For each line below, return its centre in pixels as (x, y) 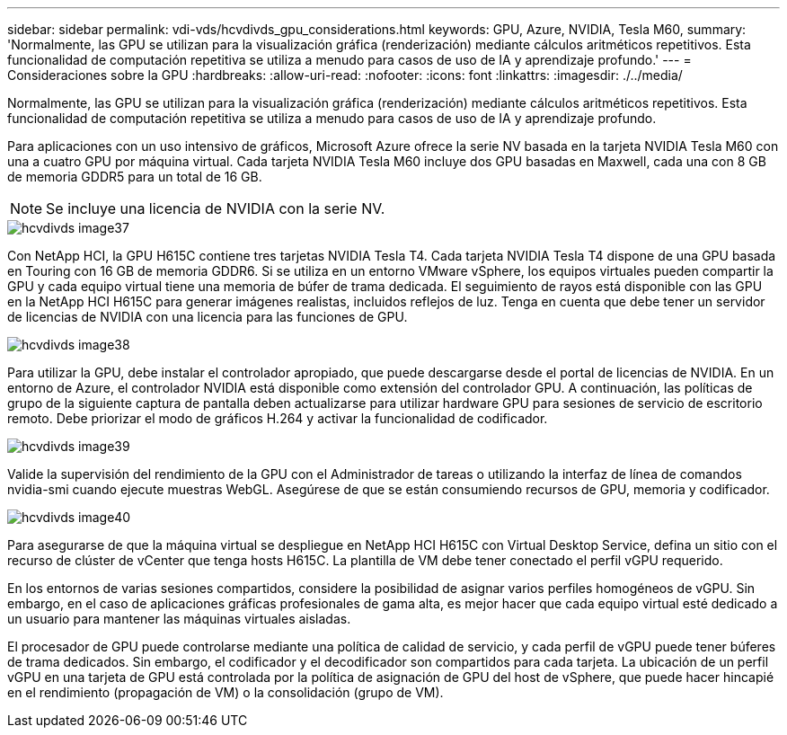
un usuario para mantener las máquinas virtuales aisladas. (179, 619)
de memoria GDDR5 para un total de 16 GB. (135, 177)
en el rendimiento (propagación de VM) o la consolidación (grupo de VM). (225, 692)
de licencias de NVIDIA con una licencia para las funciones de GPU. (208, 317)
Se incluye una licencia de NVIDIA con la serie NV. (216, 208)
